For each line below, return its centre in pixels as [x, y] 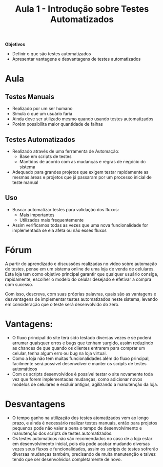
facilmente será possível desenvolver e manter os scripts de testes [79, 363]
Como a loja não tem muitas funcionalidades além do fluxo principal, [81, 358]
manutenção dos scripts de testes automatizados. [62, 433]
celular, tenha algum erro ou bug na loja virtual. [60, 353]
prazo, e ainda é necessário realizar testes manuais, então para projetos [85, 423]
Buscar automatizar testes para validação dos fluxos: [65, 209]
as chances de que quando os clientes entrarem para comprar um [79, 348]
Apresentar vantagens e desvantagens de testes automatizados [76, 59]
